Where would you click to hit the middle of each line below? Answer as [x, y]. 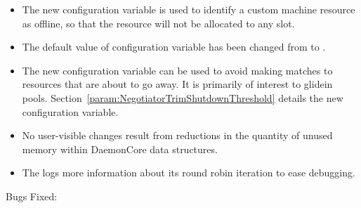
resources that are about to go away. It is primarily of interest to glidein [177, 84]
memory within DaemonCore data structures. [120, 149]
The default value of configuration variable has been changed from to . [174, 47]
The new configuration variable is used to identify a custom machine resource [189, 9]
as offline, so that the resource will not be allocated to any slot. [158, 23]
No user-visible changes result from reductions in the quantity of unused [177, 135]
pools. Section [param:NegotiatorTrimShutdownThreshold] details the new [183, 97]
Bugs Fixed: [32, 196]
